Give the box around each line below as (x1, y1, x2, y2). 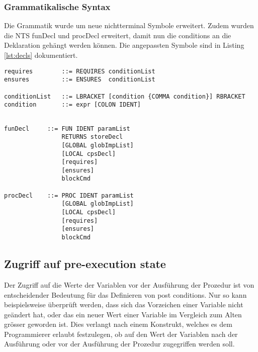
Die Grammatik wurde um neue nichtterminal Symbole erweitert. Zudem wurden (4, 20, 254, 31)
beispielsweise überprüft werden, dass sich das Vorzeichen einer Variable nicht (4, 299, 243, 310)
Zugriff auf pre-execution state (4, 256, 166, 272)
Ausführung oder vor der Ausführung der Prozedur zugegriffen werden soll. (4, 338, 235, 349)
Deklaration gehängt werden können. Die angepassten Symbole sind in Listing (4, 40, 244, 50)
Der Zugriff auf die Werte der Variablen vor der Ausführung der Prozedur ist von (4, 279, 254, 290)
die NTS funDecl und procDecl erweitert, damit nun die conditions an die (4, 30, 231, 40)
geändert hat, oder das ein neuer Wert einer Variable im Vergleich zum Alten (4, 309, 242, 319)
